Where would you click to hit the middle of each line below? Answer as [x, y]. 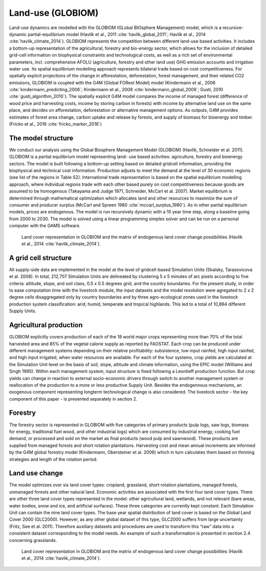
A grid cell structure [40, 258]
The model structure [41, 138]
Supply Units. [23, 311]
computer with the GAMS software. [45, 226]
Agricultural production [46, 325]
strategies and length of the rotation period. [53, 459]
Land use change [36, 473]
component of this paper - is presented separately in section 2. [73, 399]
